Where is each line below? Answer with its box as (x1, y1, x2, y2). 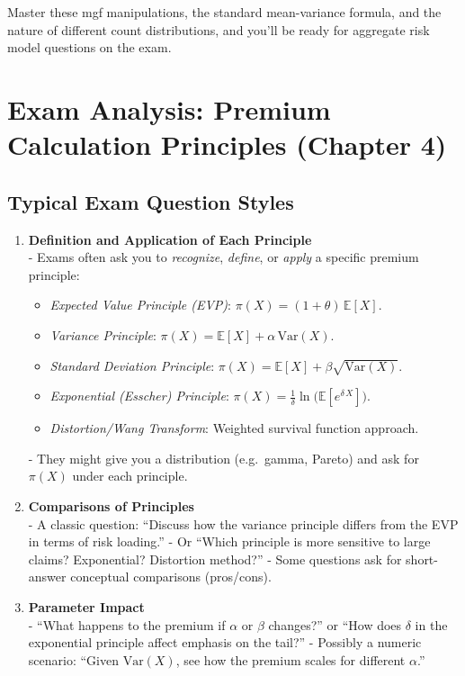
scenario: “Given (28, 650, 119, 669)
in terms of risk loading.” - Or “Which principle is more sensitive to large (28, 532, 431, 551)
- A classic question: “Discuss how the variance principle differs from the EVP (28, 514, 459, 533)
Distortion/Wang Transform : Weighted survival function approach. (49, 419, 419, 437)
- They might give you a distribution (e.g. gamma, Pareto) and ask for (28, 448, 419, 467)
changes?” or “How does (268, 615, 402, 634)
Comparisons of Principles (28, 497, 194, 516)
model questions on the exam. (7, 38, 172, 57)
